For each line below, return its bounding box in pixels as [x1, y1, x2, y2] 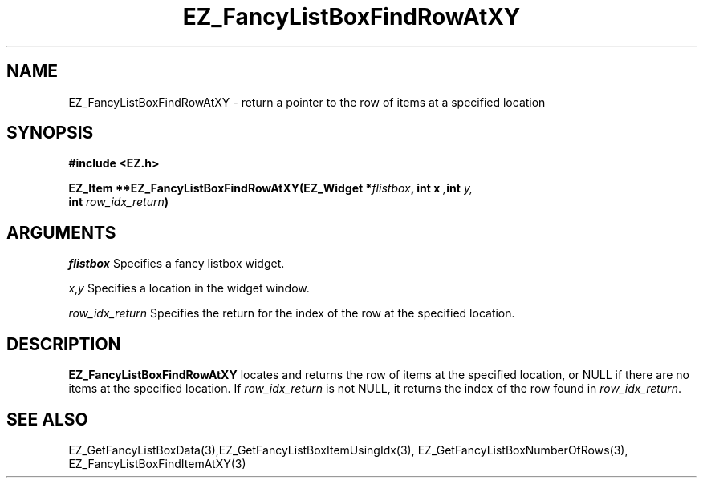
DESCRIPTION [6, 333, 121, 354]
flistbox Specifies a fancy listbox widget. [68, 256, 285, 271]
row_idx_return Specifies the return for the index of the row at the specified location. [68, 306, 515, 321]
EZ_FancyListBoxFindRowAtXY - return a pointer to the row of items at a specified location [68, 95, 546, 109]
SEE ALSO [6, 409, 88, 430]
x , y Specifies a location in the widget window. [68, 281, 310, 296]
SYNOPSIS [6, 123, 94, 143]
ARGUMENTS [6, 222, 116, 243]
